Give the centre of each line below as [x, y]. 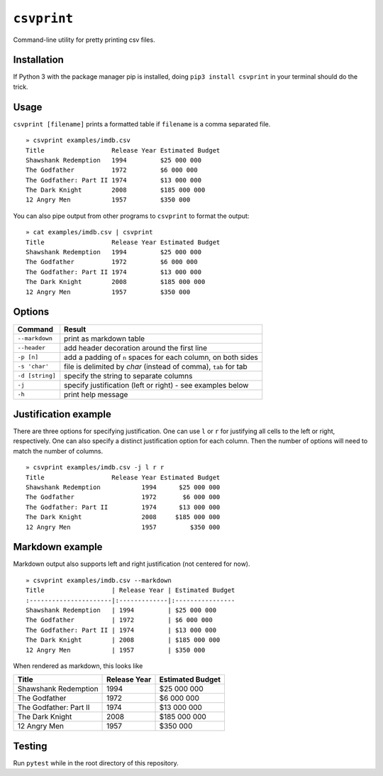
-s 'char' [33, 367]
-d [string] [37, 376]
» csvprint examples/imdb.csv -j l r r [95, 468]
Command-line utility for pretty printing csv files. [84, 40]
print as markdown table [105, 339]
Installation [38, 60]
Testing [30, 746]
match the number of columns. [58, 451]
